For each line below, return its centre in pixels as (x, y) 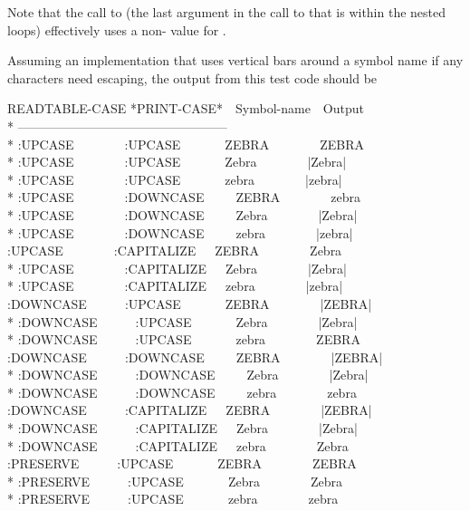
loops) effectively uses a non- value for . (117, 29)
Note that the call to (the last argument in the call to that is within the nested (227, 12)
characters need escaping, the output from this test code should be (192, 77)
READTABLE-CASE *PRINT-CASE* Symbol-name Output (186, 108)
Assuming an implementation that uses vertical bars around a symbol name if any (235, 60)
